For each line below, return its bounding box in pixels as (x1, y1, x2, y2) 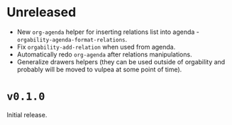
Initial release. (6, 110, 48, 119)
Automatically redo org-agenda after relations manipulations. (16, 50, 192, 59)
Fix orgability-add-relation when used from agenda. (16, 42, 176, 51)
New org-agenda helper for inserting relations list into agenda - (16, 28, 200, 36)
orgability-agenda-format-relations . (16, 35, 128, 43)
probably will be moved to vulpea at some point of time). (16, 65, 182, 73)
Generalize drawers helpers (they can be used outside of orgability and (16, 57, 226, 66)
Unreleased (6, 4, 77, 20)
